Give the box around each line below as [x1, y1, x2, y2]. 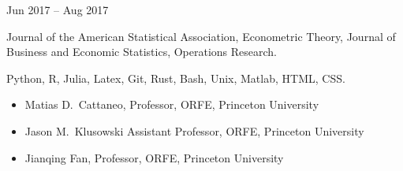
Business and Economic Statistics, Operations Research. [6, 43, 278, 60]
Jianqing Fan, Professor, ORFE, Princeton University [24, 149, 284, 165]
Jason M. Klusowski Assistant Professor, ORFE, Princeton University [24, 122, 364, 139]
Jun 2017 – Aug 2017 [6, 2, 109, 17]
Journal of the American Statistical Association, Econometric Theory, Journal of [6, 28, 396, 44]
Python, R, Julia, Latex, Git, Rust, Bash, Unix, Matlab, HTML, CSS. [6, 69, 345, 86]
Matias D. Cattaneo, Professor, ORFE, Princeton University [24, 96, 319, 113]
